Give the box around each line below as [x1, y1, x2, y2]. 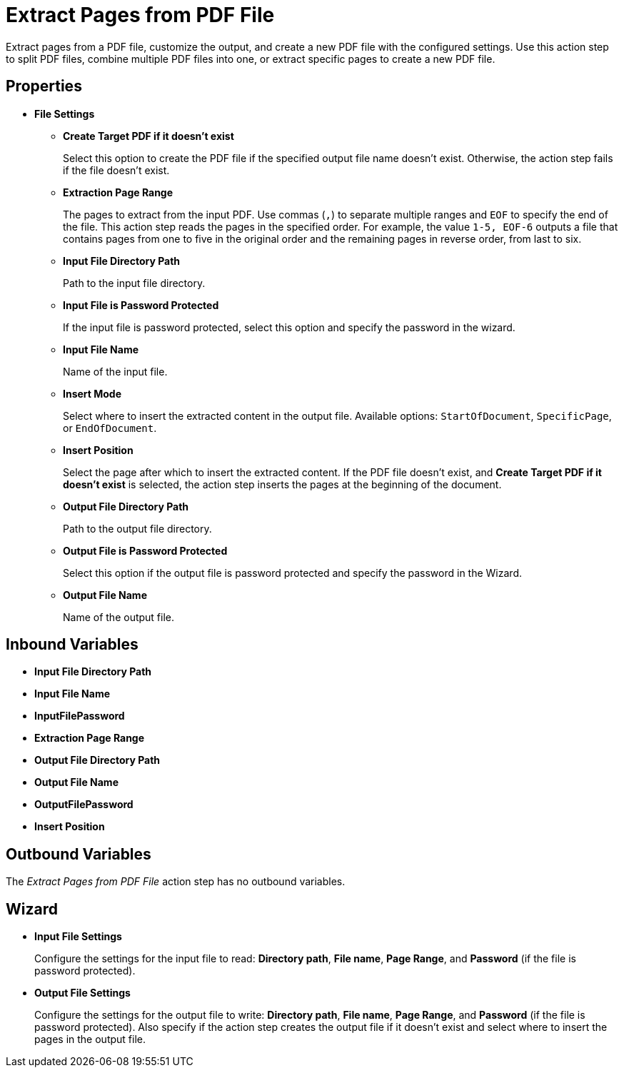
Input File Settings [34, 930, 122, 943]
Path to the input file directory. [63, 276, 206, 289]
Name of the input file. [63, 365, 168, 378]
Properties [6, 77, 82, 96]
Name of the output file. [63, 610, 175, 623]
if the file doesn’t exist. [63, 163, 170, 176]
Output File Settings [34, 987, 131, 999]
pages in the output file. [34, 1033, 146, 1046]
